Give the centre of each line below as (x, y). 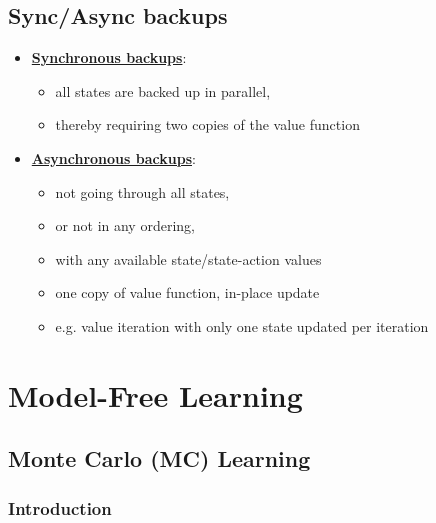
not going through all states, (142, 191)
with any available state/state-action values (188, 258)
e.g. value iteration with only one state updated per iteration (242, 325)
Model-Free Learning (155, 394)
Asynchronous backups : (113, 157)
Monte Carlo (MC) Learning (159, 458)
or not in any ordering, (125, 225)
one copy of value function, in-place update (187, 292)
